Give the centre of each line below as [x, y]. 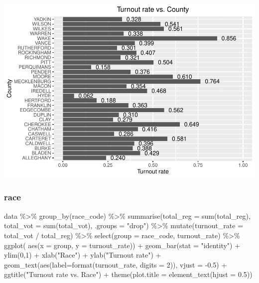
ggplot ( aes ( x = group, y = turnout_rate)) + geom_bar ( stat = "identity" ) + [122, 245]
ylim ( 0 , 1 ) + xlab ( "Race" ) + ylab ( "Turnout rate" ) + [83, 255]
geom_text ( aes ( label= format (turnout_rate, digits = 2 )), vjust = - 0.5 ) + [116, 264]
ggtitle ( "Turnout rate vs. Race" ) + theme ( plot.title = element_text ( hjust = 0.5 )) [128, 274]
